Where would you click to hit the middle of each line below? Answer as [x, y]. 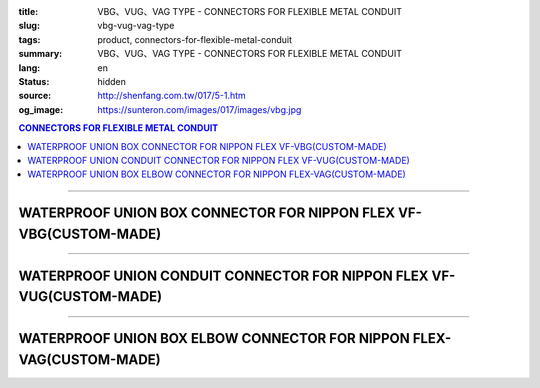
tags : [29, 39]
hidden [112, 81]
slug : [29, 26]
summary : [40, 54]
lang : [29, 67]
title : [28, 11]
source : [35, 96]
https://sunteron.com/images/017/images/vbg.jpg [199, 109]
